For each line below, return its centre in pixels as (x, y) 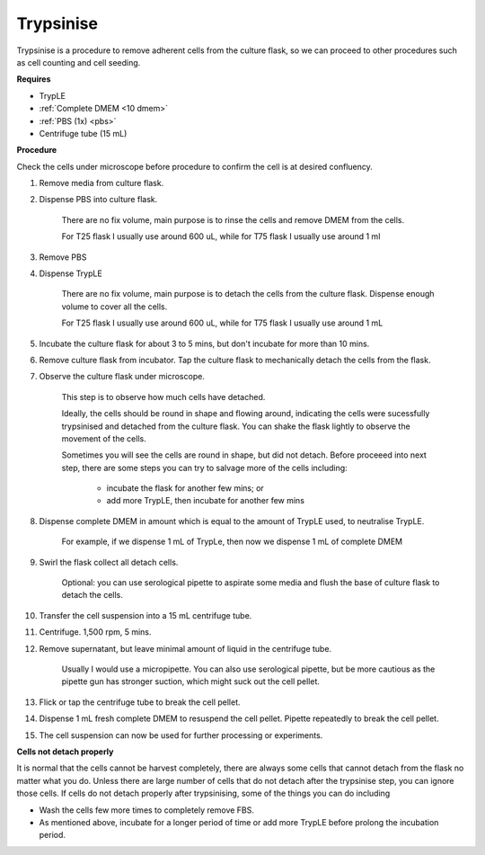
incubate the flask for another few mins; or (185, 488)
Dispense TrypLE (71, 273)
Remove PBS (63, 257)
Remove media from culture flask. (101, 183)
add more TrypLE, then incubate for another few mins (206, 501)
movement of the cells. (104, 438)
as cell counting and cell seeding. (79, 62)
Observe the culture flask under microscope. (122, 377)
